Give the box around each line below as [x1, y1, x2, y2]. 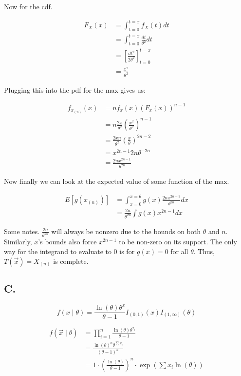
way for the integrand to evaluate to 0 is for [4, 246, 135, 257]
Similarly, [4, 237, 32, 247]
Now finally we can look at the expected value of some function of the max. [4, 176, 229, 186]
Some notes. [4, 226, 40, 236]
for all [170, 246, 188, 257]
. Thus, [193, 246, 215, 257]
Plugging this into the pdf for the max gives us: [4, 84, 146, 95]
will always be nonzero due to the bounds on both [51, 226, 201, 236]
